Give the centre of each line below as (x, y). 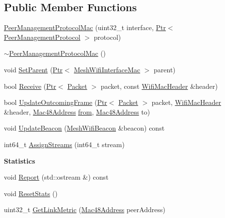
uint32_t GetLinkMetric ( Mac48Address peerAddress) (85, 210)
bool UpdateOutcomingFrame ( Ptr (56, 102)
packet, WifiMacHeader (186, 102)
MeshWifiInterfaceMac (107, 69)
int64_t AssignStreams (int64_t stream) (64, 144)
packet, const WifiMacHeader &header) (159, 86)
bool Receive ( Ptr (30, 86)
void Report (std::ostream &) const (56, 177)
